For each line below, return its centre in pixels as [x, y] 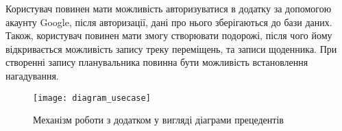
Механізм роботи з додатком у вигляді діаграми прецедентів [158, 120]
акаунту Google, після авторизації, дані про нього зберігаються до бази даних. [169, 22]
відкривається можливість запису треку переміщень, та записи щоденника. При [171, 48]
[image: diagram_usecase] [92, 98]
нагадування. [32, 75]
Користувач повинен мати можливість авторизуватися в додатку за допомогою [169, 8]
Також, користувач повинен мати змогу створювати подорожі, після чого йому [169, 35]
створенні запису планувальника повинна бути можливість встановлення [157, 62]
